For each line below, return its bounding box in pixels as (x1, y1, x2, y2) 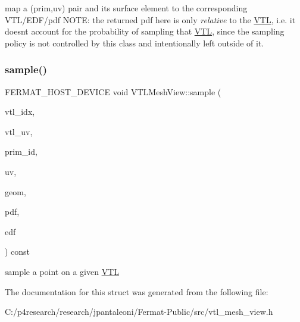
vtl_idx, (5, 105, 35, 118)
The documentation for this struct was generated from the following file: (5, 285, 268, 298)
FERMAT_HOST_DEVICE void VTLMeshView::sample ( (5, 85, 221, 98)
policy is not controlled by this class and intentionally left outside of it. (5, 36, 264, 49)
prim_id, (5, 145, 37, 158)
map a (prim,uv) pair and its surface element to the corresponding (5, 2, 248, 14)
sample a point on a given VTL (5, 265, 119, 277)
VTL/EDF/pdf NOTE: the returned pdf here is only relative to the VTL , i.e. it (5, 13, 296, 26)
